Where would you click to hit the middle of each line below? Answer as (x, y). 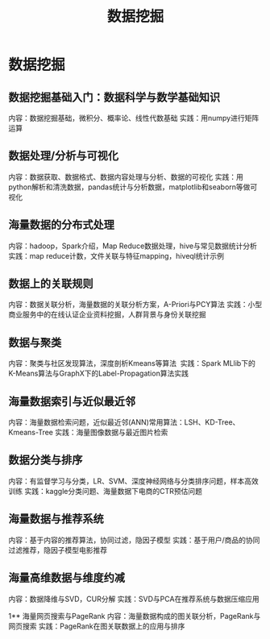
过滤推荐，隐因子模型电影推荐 (58, 550)
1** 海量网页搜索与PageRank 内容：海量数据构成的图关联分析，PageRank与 (135, 616)
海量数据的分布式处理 (61, 225)
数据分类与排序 (46, 460)
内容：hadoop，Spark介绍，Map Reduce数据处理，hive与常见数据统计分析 (133, 246)
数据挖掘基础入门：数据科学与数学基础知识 (114, 97)
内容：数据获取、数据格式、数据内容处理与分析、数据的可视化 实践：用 (126, 176)
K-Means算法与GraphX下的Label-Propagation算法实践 (99, 373)
